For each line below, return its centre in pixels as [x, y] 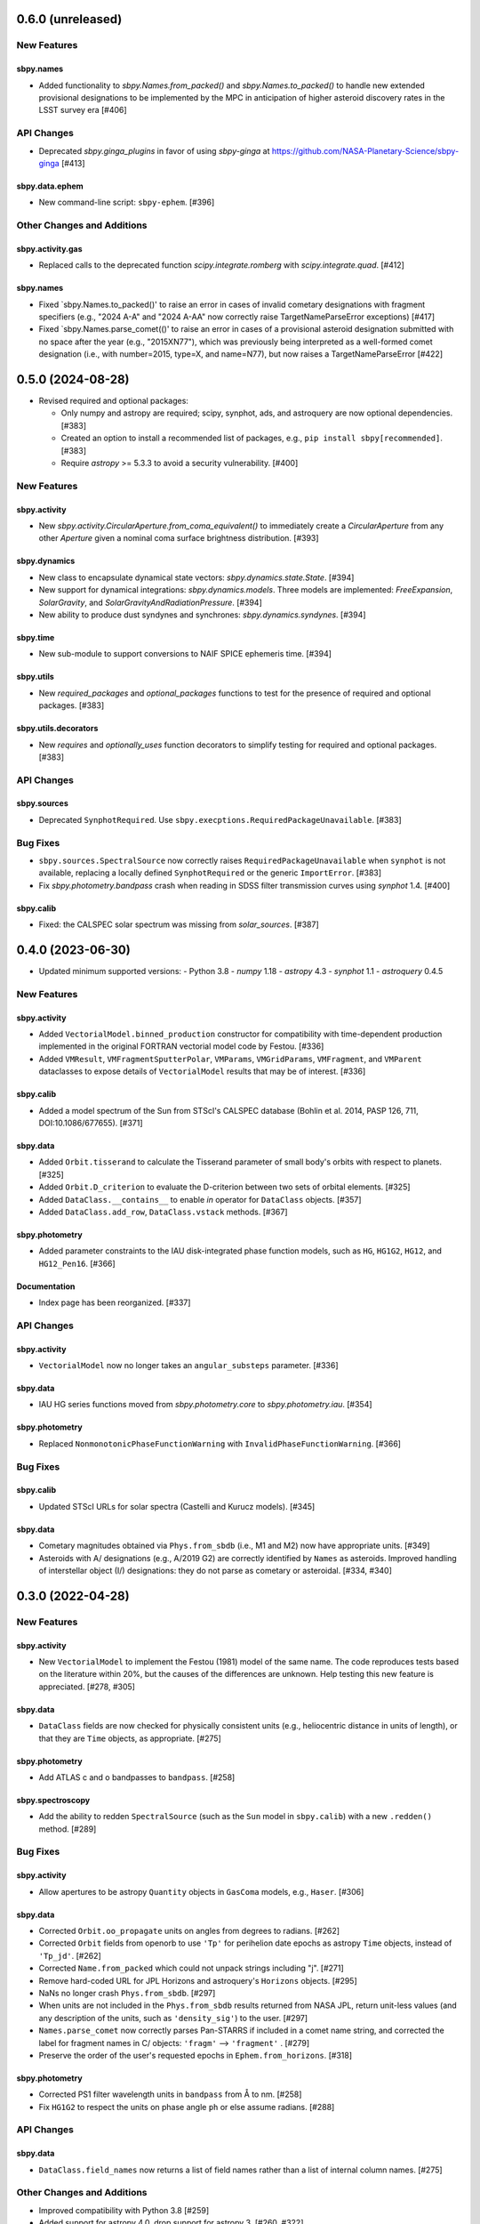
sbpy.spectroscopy [53, 1800]
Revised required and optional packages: [113, 401]
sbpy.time [36, 637]
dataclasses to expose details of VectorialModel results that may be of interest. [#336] [202, 1071]
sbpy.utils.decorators [57, 729]
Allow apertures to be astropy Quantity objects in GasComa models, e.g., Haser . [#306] [201, 1891]
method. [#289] [68, 1829]
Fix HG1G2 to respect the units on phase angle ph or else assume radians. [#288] [187, 2107]
